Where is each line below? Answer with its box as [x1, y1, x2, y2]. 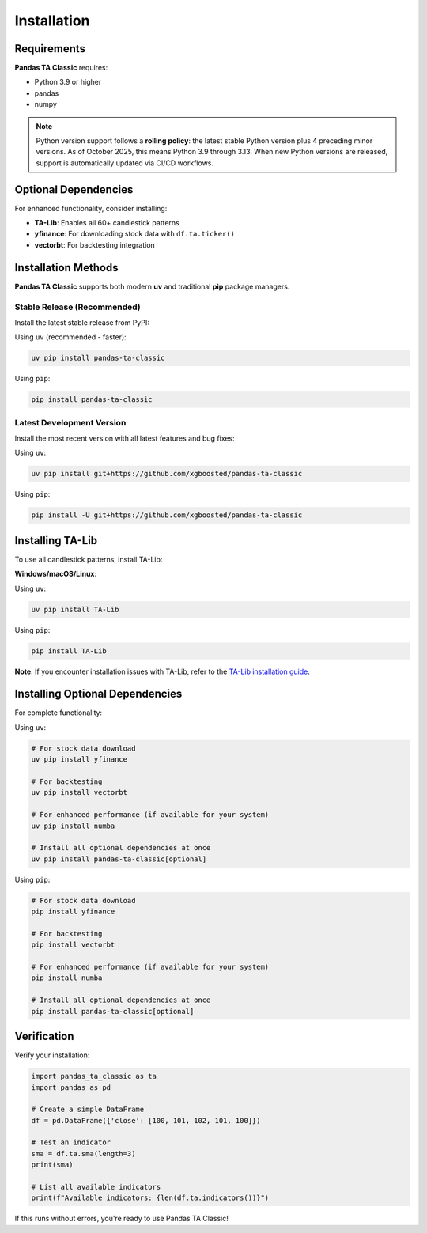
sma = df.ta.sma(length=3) [31, 1149, 136, 1158]
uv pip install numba [31, 821, 115, 830]
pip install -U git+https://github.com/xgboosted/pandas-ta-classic [31, 511, 303, 520]
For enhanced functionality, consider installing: [14, 203, 168, 213]
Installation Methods [14, 261, 119, 274]
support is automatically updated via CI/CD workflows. [36, 158, 213, 168]
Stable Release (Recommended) [14, 301, 142, 312]
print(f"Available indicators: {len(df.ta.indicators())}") [31, 1193, 270, 1202]
